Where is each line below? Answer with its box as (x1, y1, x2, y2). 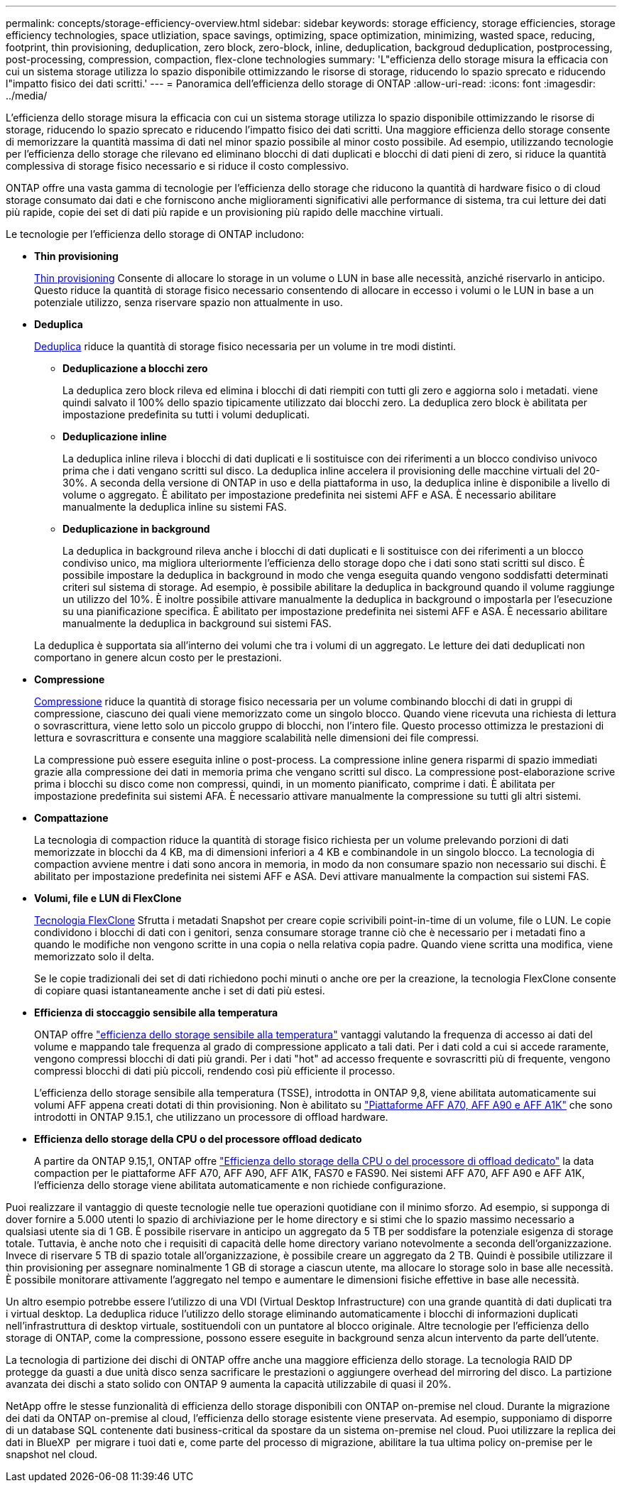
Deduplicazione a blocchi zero (62, 362, 208, 374)
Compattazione (34, 812, 109, 824)
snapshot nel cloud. (6, 1448, 98, 1460)
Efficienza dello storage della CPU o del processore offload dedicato (34, 1133, 362, 1145)
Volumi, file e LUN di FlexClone (34, 892, 182, 904)
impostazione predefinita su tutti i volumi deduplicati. (62, 408, 310, 420)
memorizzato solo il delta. (34, 950, 155, 962)
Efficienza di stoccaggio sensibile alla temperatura (34, 1006, 278, 1019)
